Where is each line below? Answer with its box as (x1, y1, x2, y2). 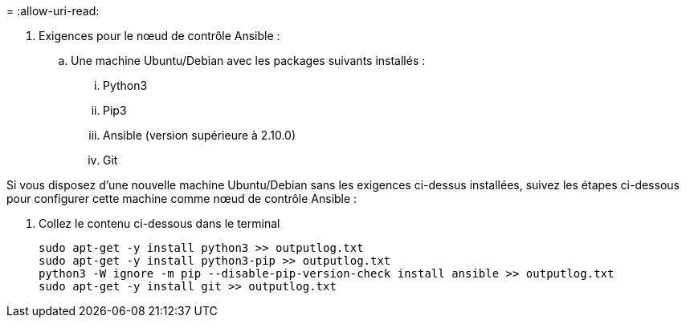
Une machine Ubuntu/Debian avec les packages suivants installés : (71, 54, 426, 67)
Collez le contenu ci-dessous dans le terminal (39, 217, 280, 230)
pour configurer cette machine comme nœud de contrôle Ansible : (6, 192, 357, 205)
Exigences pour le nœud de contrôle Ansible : (39, 29, 280, 43)
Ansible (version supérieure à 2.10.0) (103, 128, 296, 142)
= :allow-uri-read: (6, 4, 100, 18)
